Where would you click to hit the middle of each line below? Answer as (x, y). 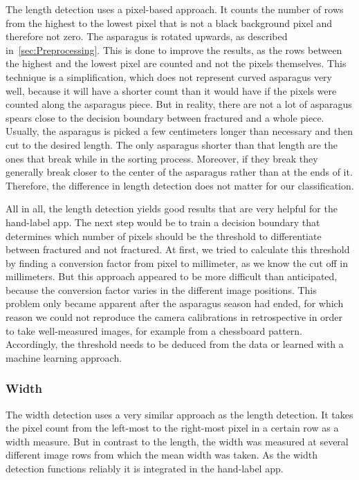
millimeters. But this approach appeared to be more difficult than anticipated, (172, 276)
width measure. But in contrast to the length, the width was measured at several (177, 441)
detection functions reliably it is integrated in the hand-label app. (145, 469)
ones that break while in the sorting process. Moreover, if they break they (162, 158)
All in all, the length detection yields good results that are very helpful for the (172, 209)
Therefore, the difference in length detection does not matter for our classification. (180, 185)
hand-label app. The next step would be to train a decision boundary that (163, 222)
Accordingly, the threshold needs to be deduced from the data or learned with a (175, 344)
